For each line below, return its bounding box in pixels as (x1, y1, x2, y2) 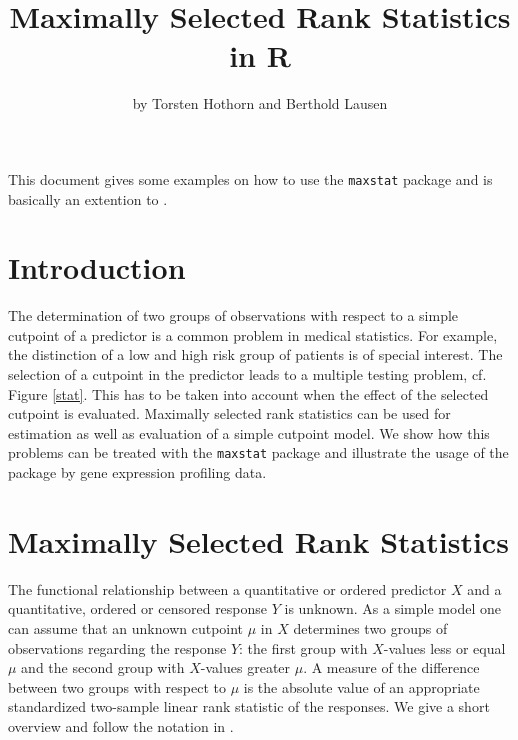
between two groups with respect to (8, 676, 226, 697)
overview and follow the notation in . (8, 715, 234, 736)
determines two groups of (293, 618, 448, 638)
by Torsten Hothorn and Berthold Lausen (132, 93, 388, 114)
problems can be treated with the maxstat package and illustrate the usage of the (8, 442, 509, 463)
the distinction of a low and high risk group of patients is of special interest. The (8, 344, 503, 365)
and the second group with (21, 657, 185, 678)
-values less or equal (383, 637, 506, 658)
